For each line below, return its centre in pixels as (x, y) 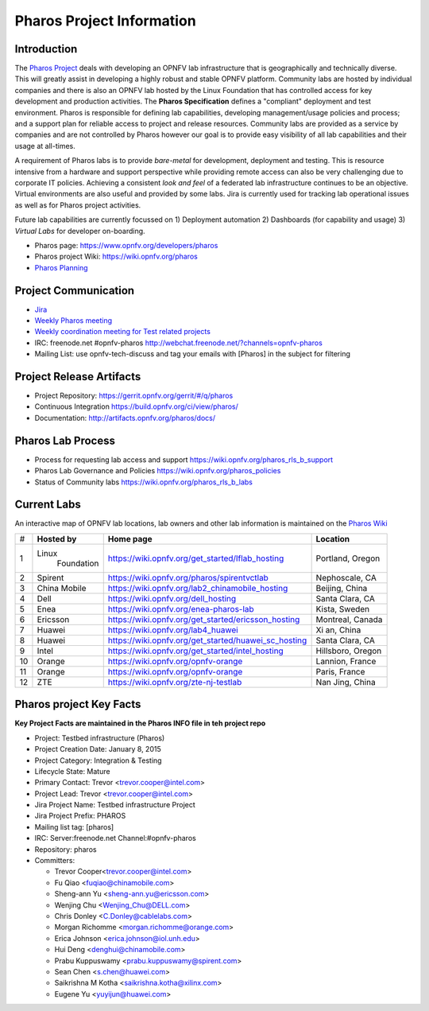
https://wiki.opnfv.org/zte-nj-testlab (175, 682)
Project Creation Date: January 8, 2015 (98, 749)
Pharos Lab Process (65, 440)
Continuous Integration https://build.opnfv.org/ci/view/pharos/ (136, 406)
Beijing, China (342, 588)
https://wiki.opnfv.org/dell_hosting (172, 598)
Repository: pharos (66, 849)
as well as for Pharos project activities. (78, 205)
